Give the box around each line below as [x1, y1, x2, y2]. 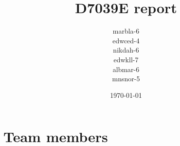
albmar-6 [112, 64, 140, 74]
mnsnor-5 [112, 73, 140, 84]
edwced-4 [112, 35, 140, 45]
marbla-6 [112, 26, 140, 36]
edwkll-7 [113, 54, 139, 64]
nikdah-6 [113, 45, 139, 55]
